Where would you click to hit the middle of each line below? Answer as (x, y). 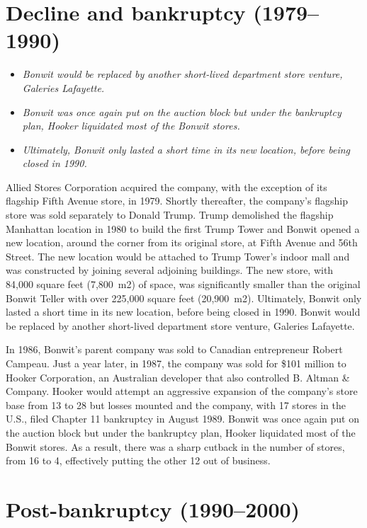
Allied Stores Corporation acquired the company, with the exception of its (166, 186)
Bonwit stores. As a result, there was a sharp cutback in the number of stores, (175, 446)
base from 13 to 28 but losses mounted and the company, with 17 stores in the (176, 404)
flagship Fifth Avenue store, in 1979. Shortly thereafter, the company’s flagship (177, 201)
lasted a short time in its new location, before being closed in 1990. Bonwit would (183, 312)
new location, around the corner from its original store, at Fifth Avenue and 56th (182, 242)
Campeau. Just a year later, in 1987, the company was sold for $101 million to (176, 363)
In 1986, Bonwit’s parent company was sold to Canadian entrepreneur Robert (174, 349)
